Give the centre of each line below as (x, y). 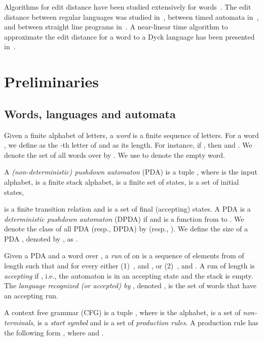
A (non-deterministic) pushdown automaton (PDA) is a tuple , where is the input (131, 172)
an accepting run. (31, 295)
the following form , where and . (54, 332)
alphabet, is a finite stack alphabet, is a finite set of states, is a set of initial (122, 181)
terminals (19, 322)
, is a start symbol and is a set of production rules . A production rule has (146, 322)
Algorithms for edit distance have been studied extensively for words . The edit (128, 7)
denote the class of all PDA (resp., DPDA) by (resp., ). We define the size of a (126, 229)
